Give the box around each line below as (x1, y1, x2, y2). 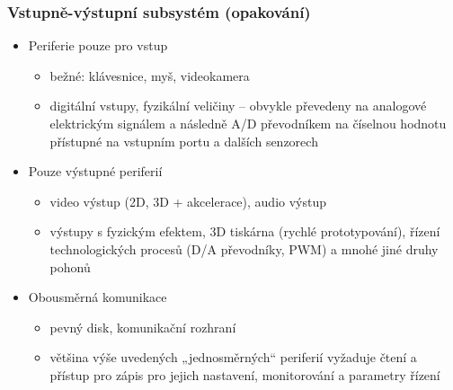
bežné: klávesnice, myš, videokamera (49, 66, 250, 84)
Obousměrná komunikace (28, 288, 167, 306)
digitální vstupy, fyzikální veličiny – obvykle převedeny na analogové (49, 96, 427, 115)
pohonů (49, 257, 91, 276)
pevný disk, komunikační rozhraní (49, 317, 236, 336)
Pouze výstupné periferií (28, 162, 163, 181)
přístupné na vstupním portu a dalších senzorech (49, 131, 318, 150)
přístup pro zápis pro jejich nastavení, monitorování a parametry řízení (49, 365, 440, 384)
